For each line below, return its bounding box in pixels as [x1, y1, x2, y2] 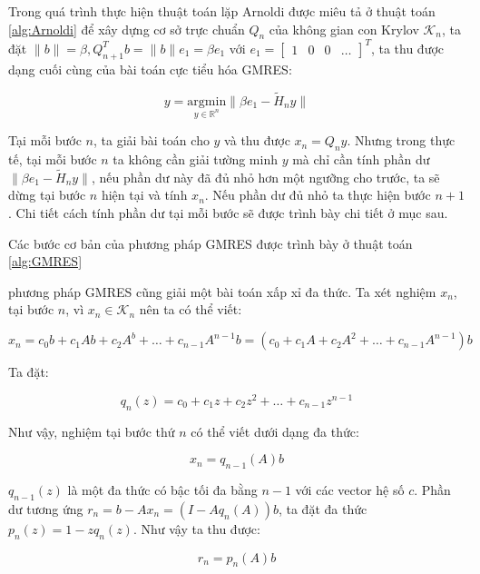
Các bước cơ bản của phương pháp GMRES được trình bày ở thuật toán [8, 233, 413, 252]
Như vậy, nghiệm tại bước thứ [8, 421, 175, 440]
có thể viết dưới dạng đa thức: [191, 421, 359, 440]
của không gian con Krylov [269, 19, 419, 38]
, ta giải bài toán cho [93, 131, 210, 150]
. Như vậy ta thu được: [132, 519, 260, 538]
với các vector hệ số [295, 480, 405, 499]
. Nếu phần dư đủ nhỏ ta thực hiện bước [204, 185, 431, 204]
